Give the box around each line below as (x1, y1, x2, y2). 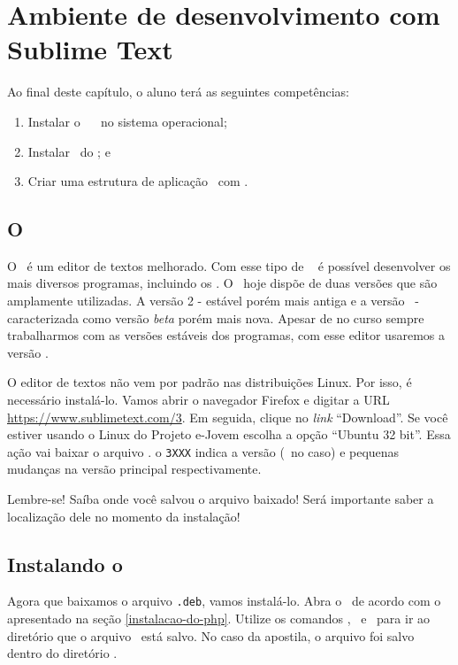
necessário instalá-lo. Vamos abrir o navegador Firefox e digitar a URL (7, 390, 390, 409)
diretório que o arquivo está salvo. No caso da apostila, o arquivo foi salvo (7, 626, 415, 645)
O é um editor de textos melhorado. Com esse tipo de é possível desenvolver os (7, 256, 451, 275)
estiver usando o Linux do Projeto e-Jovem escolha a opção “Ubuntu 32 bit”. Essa (7, 425, 451, 444)
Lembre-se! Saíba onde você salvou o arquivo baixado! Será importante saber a (7, 490, 434, 508)
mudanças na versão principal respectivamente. (7, 460, 262, 478)
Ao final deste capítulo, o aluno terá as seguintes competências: (7, 82, 349, 101)
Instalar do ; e (27, 142, 111, 160)
